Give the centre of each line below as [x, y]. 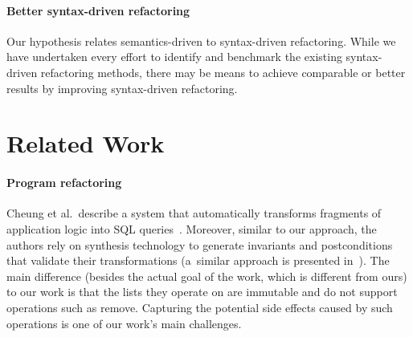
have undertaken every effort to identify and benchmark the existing [174, 57]
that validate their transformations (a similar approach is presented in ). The [198, 260]
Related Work [86, 143]
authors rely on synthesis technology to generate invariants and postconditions [200, 244]
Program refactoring [64, 183]
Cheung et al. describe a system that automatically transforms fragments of [194, 213]
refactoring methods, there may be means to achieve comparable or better [223, 72]
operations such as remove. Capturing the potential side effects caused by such [200, 307]
